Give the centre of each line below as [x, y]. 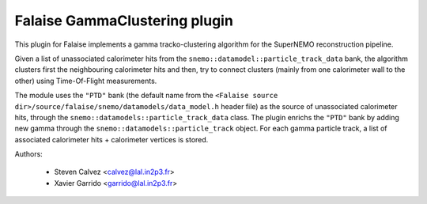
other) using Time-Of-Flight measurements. [86, 81]
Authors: [28, 154]
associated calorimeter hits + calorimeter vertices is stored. [111, 139]
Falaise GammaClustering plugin [124, 21]
